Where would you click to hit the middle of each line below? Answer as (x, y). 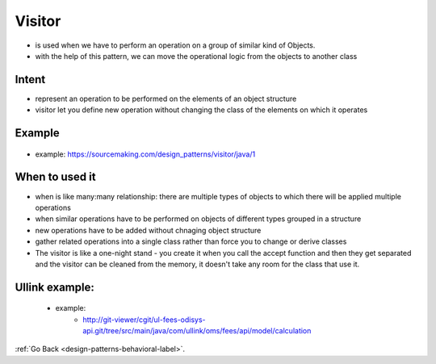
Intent (30, 79)
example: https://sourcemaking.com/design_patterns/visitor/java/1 (145, 154)
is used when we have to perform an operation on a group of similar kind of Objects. (175, 45)
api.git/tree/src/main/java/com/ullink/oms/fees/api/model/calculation (197, 331)
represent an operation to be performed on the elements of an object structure (166, 98)
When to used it (55, 177)
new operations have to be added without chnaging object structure (148, 230)
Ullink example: (55, 287)
